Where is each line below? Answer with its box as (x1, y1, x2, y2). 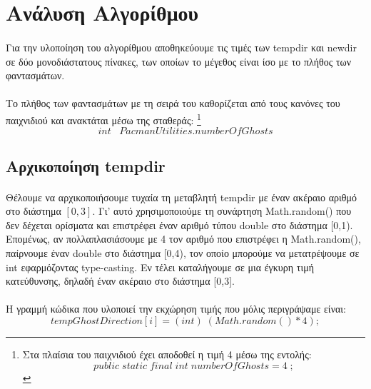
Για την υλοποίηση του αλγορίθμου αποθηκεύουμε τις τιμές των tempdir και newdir (6, 39, 357, 54)
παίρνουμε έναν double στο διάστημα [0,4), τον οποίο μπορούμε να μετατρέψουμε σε (6, 245, 360, 260)
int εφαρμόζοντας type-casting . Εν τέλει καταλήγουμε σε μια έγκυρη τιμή (6, 259, 314, 274)
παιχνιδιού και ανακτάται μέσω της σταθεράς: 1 (6, 110, 201, 127)
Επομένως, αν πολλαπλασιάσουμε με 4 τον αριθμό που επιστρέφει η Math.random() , (6, 231, 361, 246)
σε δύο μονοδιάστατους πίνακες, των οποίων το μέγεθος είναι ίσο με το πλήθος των (6, 54, 352, 69)
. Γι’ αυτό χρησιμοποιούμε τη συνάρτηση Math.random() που (92, 203, 352, 218)
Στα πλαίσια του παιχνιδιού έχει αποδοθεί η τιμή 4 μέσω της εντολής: (22, 346, 312, 361)
